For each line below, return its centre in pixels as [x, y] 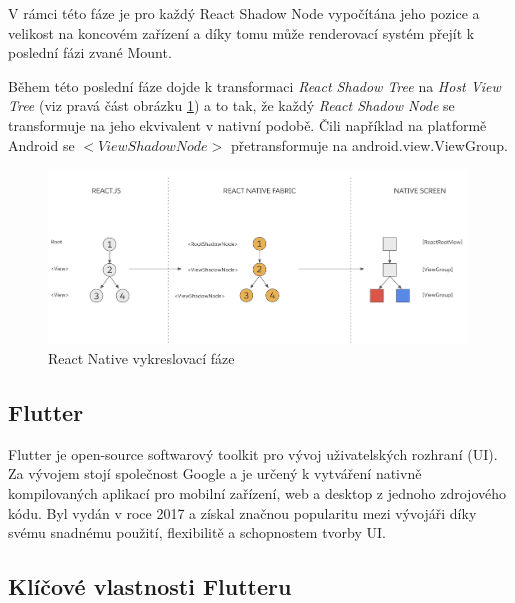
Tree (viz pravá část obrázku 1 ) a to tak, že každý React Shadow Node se [231, 105]
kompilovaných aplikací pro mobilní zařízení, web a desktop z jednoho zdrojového [257, 492]
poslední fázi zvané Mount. [90, 52]
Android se [41, 144]
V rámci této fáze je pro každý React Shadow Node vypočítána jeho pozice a [244, 13]
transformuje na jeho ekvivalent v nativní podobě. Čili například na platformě [247, 124]
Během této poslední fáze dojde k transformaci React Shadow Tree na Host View [254, 85]
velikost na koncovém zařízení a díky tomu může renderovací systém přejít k [241, 32]
